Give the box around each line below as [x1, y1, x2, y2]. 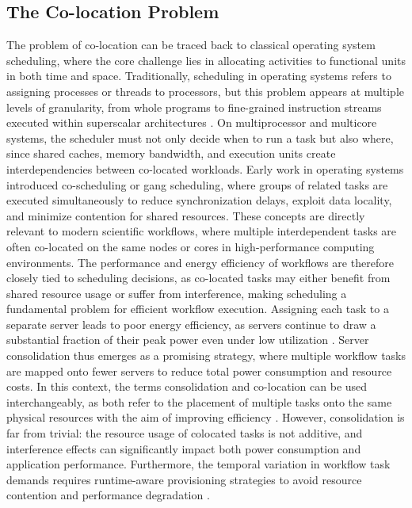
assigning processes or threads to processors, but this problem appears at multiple [6, 82, 404, 99]
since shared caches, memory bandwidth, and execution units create [6, 145, 336, 162]
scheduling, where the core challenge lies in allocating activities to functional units [6, 52, 406, 68]
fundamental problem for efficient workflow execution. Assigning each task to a [6, 300, 389, 317]
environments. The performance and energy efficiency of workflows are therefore [6, 254, 394, 270]
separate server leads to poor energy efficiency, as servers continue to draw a [6, 315, 376, 332]
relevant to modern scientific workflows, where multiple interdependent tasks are [6, 223, 397, 239]
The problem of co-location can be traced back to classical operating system [6, 36, 376, 53]
